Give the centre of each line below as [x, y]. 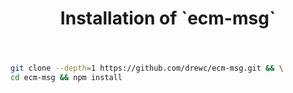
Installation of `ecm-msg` [168, 18]
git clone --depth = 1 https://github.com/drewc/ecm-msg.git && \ [147, 68]
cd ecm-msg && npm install [66, 78]
